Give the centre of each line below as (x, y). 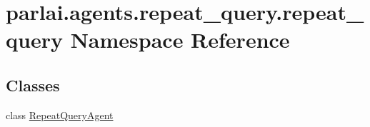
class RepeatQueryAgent (60, 115)
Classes (33, 85)
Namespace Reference (180, 40)
